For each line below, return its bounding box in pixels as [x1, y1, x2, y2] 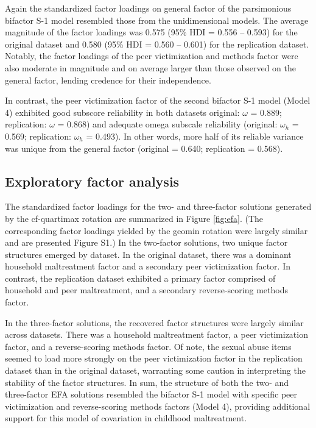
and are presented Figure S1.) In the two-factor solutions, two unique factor [5, 236, 288, 249]
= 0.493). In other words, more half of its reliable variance [86, 129, 304, 142]
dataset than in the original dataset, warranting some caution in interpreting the [5, 364, 306, 377]
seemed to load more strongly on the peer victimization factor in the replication [5, 352, 303, 365]
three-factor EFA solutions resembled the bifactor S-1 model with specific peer [5, 388, 297, 401]
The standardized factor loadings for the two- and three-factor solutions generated [5, 200, 312, 213]
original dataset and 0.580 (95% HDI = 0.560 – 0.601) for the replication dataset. [5, 37, 309, 50]
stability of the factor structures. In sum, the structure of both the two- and [5, 376, 289, 388]
